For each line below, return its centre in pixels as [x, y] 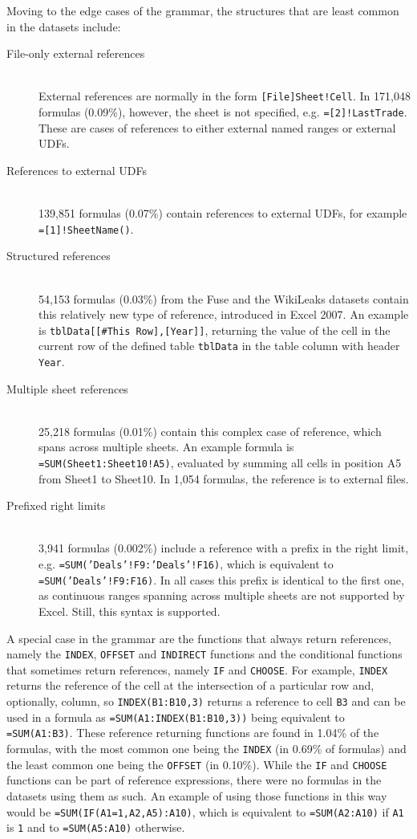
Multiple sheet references [67, 388]
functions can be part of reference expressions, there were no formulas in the [194, 780]
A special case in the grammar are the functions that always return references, [199, 638]
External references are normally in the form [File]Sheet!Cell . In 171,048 [225, 96]
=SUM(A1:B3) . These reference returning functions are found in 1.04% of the [193, 733]
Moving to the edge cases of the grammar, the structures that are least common [203, 10]
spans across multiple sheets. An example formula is [166, 447]
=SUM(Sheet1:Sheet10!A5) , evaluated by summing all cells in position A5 [220, 463]
